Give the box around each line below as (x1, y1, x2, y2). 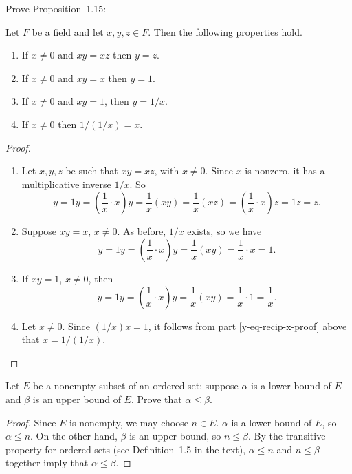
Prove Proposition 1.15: (5, 1, 107, 15)
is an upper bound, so (129, 429, 221, 443)
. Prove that (131, 391, 182, 406)
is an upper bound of (32, 391, 121, 406)
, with (154, 163, 179, 178)
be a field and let (32, 24, 104, 39)
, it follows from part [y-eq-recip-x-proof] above (148, 318, 347, 333)
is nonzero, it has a (245, 163, 325, 178)
